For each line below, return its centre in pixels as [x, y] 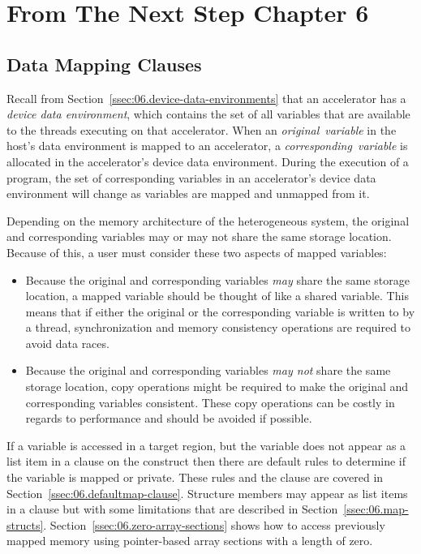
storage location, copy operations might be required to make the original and [217, 387]
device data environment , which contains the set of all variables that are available [208, 114]
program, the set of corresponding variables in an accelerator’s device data [191, 177]
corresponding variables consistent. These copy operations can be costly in [210, 402]
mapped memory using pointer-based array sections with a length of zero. [190, 541]
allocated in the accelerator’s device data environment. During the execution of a [208, 161]
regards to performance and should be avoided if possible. [169, 418]
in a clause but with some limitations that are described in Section [172, 509]
